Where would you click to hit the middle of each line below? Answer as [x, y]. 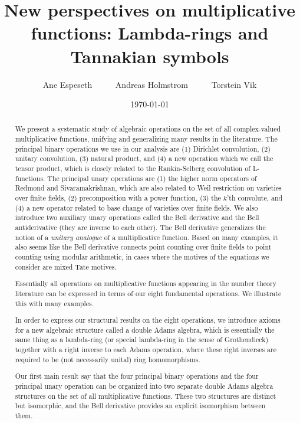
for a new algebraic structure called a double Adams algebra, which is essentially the [145, 329]
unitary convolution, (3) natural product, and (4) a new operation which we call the [144, 158]
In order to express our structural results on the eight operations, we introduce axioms [148, 320]
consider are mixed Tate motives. [66, 266]
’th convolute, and [255, 198]
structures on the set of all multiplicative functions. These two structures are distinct [146, 396]
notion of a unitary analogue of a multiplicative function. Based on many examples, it [146, 237]
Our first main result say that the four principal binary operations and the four [137, 376]
